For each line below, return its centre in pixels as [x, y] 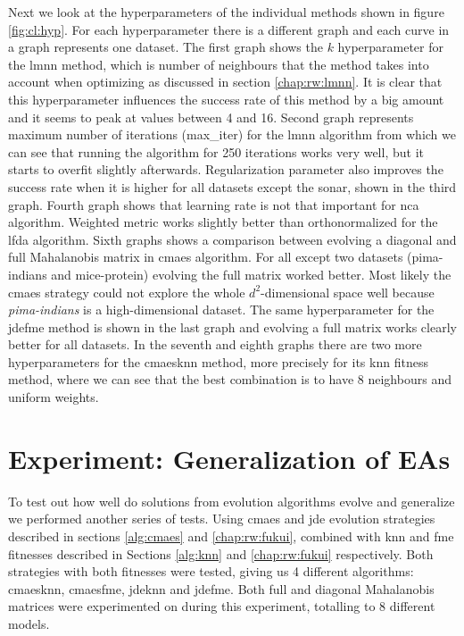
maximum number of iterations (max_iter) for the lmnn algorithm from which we [232, 134]
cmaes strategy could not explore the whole [127, 292]
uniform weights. [54, 397]
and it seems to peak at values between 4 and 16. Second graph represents [211, 117]
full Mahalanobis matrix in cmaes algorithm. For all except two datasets [206, 257]
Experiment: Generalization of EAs [229, 458]
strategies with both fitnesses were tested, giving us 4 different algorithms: [211, 571]
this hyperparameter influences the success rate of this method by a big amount [226, 99]
